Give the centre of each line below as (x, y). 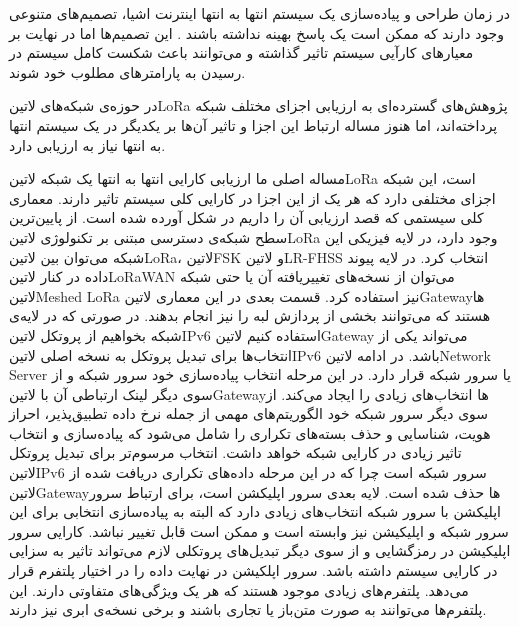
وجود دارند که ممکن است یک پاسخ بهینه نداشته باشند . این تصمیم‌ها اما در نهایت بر (257, 32)
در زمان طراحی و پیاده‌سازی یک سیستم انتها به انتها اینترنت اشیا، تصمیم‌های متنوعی (259, 13)
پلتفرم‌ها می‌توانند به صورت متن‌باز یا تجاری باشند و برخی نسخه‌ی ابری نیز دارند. (248, 609)
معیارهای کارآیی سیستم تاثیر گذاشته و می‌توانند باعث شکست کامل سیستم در (241, 52)
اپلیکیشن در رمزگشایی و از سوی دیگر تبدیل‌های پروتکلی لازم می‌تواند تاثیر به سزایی (260, 550)
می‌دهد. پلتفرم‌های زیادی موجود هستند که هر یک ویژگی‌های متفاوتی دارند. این (239, 589)
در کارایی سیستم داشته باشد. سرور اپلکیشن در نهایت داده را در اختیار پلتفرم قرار (253, 570)
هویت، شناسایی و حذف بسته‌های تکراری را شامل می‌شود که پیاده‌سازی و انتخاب (250, 432)
